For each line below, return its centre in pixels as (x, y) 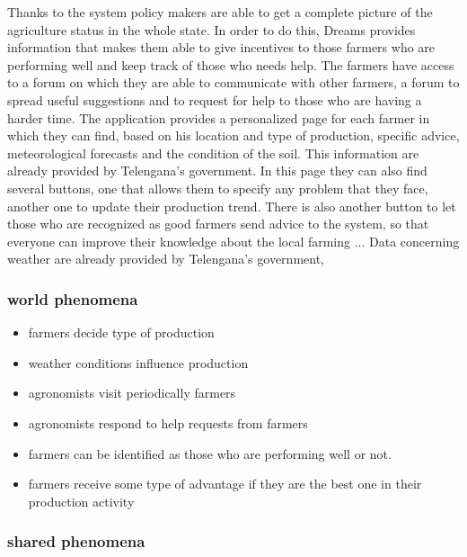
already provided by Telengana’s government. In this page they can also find (217, 171)
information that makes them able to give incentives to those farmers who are (221, 47)
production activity (81, 501)
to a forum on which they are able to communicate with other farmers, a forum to (233, 82)
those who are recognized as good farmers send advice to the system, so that (218, 224)
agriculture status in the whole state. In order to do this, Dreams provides (211, 29)
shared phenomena (76, 541)
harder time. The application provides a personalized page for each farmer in (219, 117)
